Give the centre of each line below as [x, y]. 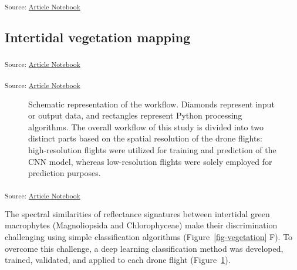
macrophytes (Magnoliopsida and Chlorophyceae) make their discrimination [141, 225]
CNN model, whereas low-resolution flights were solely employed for [150, 161]
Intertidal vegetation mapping [98, 37]
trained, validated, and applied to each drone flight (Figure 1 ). [118, 260]
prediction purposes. [65, 173]
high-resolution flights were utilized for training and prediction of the [152, 149]
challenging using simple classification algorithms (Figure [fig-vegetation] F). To [149, 237]
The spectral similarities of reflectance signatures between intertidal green [137, 213]
